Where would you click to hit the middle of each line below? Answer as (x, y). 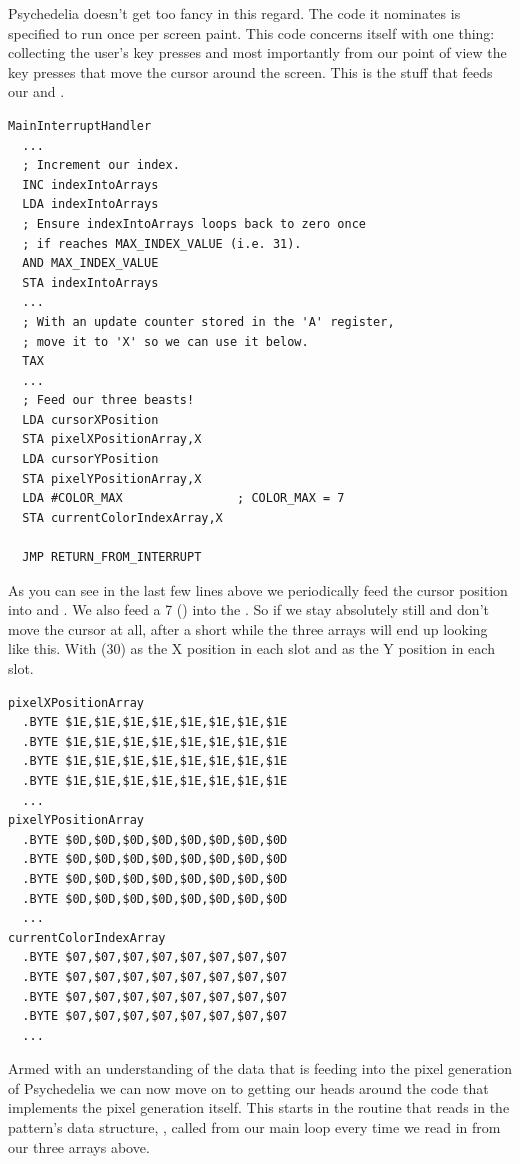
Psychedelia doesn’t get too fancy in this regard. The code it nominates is (234, 13)
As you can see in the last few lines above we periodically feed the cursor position (258, 589)
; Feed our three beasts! (108, 400)
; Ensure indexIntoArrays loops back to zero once (194, 223)
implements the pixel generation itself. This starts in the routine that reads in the (259, 1107)
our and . (36, 91)
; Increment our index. (101, 165)
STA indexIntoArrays (90, 282)
